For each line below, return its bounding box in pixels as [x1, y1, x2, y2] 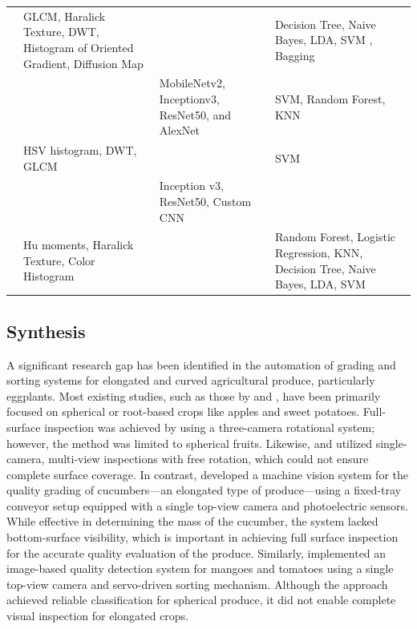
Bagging [274, 46, 315, 63]
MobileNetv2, [159, 75, 225, 91]
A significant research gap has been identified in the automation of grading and [6, 356, 396, 373]
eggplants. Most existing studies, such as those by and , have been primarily [6, 387, 381, 404]
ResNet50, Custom [159, 193, 252, 210]
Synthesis [6, 318, 86, 343]
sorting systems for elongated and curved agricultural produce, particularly [6, 372, 375, 389]
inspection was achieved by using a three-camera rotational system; [44, 418, 375, 435]
